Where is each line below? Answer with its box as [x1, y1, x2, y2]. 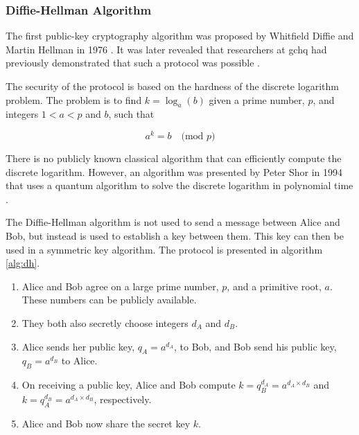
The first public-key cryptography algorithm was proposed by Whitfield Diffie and [6, 28, 354, 43]
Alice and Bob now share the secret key [21, 416, 191, 430]
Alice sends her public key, [21, 339, 135, 353]
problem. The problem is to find [6, 92, 142, 107]
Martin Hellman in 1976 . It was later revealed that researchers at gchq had [6, 42, 327, 56]
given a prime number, [209, 92, 305, 107]
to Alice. [61, 353, 98, 368]
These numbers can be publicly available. [21, 292, 197, 307]
